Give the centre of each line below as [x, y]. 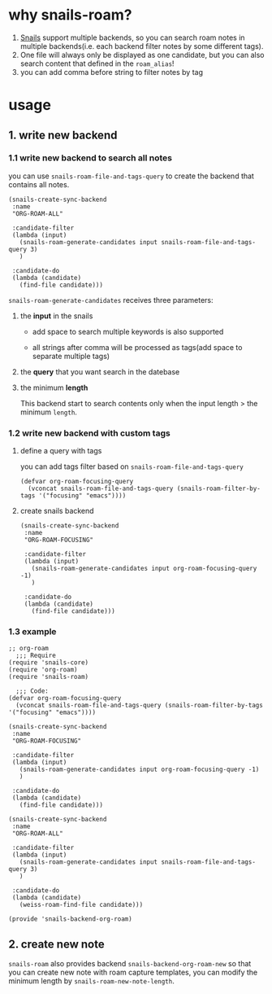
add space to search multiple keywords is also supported [128, 331]
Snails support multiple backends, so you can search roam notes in [132, 37]
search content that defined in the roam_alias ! [97, 63]
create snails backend [57, 511]
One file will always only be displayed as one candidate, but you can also [142, 55]
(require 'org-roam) [43, 670]
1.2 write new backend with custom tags [89, 433]
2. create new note [56, 944]
